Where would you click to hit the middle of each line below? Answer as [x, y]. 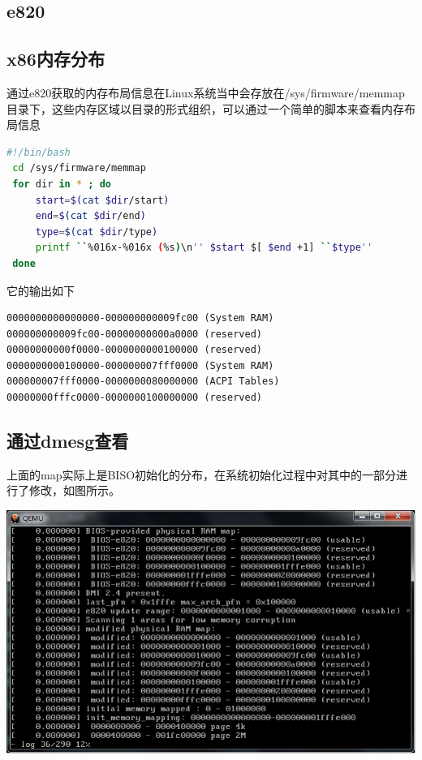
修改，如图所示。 [74, 490]
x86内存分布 [56, 59]
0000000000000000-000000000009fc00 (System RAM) [140, 318]
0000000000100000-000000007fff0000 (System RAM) [140, 365]
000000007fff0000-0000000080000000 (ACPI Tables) [143, 382]
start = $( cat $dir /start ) [102, 200]
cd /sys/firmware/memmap [79, 168]
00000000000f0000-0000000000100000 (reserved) [134, 350]
